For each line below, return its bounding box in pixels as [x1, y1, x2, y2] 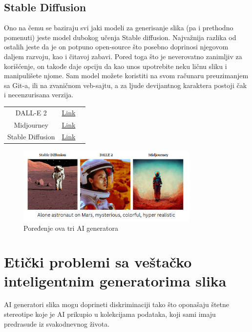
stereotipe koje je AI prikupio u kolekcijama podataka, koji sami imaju [4, 309, 216, 319]
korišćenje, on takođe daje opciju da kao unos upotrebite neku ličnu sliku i [4, 61, 227, 71]
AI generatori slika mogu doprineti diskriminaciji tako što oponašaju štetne [4, 299, 230, 310]
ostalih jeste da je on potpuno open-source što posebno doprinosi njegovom [4, 42, 229, 52]
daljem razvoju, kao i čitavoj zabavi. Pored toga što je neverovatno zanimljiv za [4, 51, 242, 61]
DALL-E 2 [15, 107, 47, 117]
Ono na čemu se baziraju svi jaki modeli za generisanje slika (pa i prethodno [4, 22, 233, 33]
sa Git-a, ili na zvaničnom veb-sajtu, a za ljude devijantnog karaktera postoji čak [4, 80, 247, 90]
